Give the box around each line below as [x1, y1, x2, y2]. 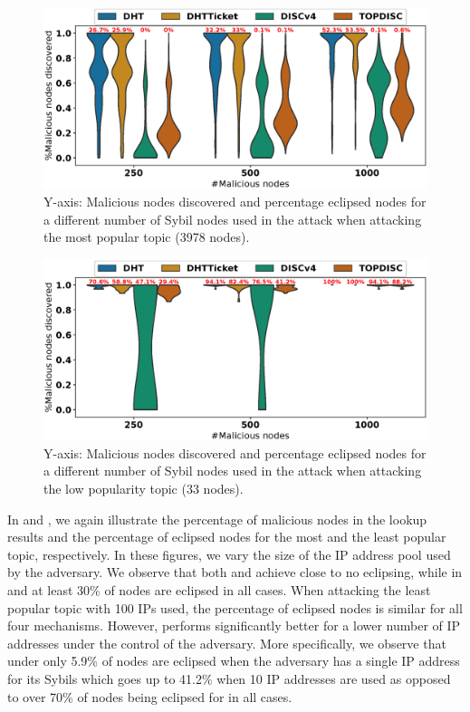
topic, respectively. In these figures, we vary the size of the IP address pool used [7, 544, 451, 563]
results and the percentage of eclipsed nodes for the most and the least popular [7, 527, 446, 546]
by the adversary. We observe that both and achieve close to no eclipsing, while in [7, 563, 463, 582]
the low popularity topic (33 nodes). [43, 478, 244, 497]
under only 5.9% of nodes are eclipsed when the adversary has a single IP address [7, 651, 460, 670]
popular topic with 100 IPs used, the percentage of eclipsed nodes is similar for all [7, 598, 463, 617]
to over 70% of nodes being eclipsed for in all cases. [7, 687, 293, 706]
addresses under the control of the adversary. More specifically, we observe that [7, 633, 446, 652]
